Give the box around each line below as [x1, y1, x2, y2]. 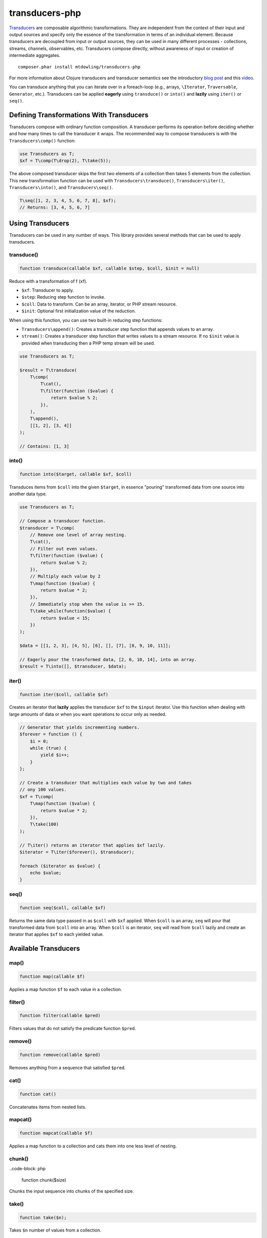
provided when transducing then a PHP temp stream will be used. [21, 340, 155, 346]
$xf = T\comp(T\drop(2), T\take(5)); [19, 158, 111, 163]
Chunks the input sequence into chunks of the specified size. [9, 1188, 134, 1194]
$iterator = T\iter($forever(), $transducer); [19, 849, 134, 855]
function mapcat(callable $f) [19, 1131, 93, 1136]
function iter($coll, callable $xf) [19, 691, 109, 697]
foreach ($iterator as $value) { [19, 863, 101, 869]
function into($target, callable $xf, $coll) [19, 471, 132, 477]
